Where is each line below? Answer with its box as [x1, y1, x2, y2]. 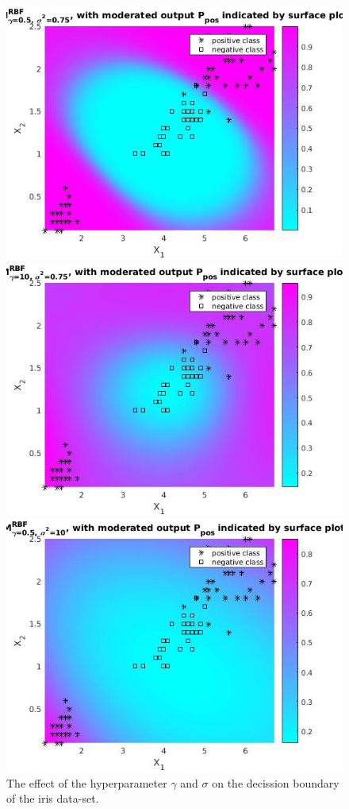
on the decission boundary [212, 774, 339, 791]
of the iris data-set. [6, 790, 99, 807]
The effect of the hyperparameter [6, 774, 167, 791]
